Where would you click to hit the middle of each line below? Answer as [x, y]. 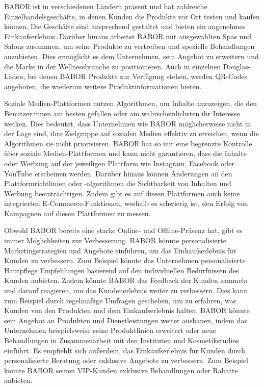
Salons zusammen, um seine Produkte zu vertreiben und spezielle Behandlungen [129, 46]
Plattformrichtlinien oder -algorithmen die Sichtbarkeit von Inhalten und [118, 183]
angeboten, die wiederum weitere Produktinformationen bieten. [103, 86]
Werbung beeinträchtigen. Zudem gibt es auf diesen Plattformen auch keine [122, 193]
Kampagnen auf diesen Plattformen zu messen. [77, 213]
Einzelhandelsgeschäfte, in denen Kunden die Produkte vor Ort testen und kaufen [132, 16]
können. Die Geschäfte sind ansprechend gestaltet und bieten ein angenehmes [125, 26]
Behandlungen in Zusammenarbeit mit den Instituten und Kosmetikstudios [122, 340]
